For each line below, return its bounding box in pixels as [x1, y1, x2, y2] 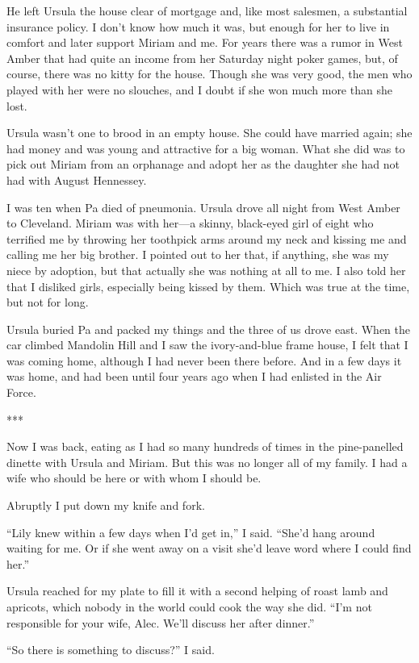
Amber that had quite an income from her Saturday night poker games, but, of [6, 49, 398, 66]
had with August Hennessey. [6, 171, 147, 188]
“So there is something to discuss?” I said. [6, 641, 215, 658]
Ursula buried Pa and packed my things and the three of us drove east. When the [6, 320, 410, 337]
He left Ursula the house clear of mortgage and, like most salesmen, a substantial [6, 2, 408, 19]
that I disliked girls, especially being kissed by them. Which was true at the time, [6, 277, 410, 294]
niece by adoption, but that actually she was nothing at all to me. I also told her [6, 261, 406, 278]
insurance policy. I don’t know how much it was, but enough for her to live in [6, 18, 390, 35]
